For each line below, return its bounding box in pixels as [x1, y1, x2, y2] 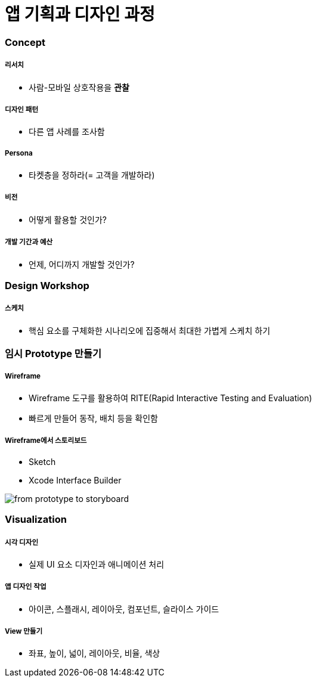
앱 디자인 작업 [5, 582, 47, 591]
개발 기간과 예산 [5, 238, 53, 247]
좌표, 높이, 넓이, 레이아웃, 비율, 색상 [29, 648, 160, 659]
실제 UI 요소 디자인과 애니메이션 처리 [29, 559, 165, 569]
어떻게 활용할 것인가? [29, 214, 107, 225]
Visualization [5, 513, 67, 526]
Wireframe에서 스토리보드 [5, 436, 87, 445]
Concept [5, 36, 45, 48]
